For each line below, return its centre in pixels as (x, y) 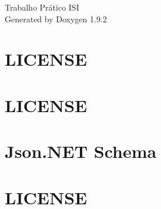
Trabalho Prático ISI (42, 7)
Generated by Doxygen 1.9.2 (56, 18)
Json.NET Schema (81, 151)
